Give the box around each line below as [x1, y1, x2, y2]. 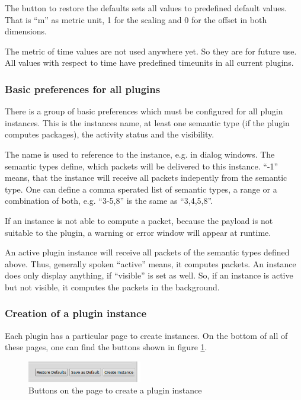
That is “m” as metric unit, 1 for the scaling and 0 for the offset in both [5, 13, 267, 25]
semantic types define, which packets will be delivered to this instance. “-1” [5, 159, 278, 172]
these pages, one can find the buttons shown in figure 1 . [5, 341, 207, 353]
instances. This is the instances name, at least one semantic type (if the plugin [5, 116, 290, 129]
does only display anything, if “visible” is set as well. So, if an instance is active [5, 269, 293, 281]
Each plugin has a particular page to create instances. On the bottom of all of [5, 329, 288, 341]
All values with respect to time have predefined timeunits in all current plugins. [5, 56, 294, 69]
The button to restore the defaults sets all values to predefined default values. [5, 2, 287, 14]
